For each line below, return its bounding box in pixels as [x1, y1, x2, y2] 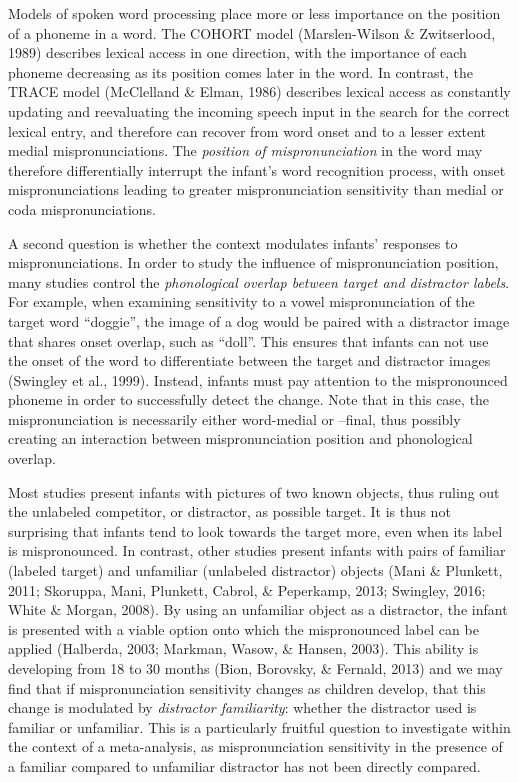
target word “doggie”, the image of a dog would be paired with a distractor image [8, 310, 510, 331]
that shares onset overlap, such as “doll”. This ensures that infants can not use [8, 330, 489, 351]
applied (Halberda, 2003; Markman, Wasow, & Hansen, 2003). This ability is [8, 638, 479, 659]
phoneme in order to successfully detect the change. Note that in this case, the [8, 389, 490, 410]
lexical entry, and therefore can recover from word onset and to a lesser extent [8, 120, 487, 141]
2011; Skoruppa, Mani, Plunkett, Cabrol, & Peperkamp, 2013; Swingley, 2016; [8, 579, 486, 600]
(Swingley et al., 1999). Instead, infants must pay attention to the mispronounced [8, 369, 508, 390]
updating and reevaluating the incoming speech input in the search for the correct [8, 100, 511, 121]
